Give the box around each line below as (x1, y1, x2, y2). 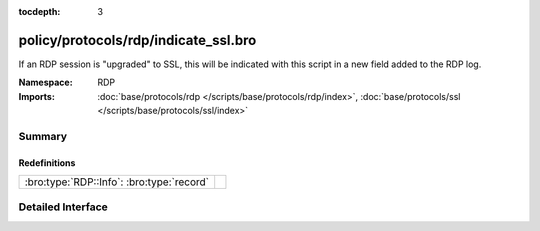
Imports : (18, 90, 55, 102)
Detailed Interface (18, 200, 109, 214)
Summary (18, 129, 68, 143)
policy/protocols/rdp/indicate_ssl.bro (18, 31, 257, 49)
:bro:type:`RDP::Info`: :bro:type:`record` (24, 175, 210, 189)
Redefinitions (18, 156, 76, 169)
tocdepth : (18, 6, 61, 17)
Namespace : (18, 76, 74, 89)
